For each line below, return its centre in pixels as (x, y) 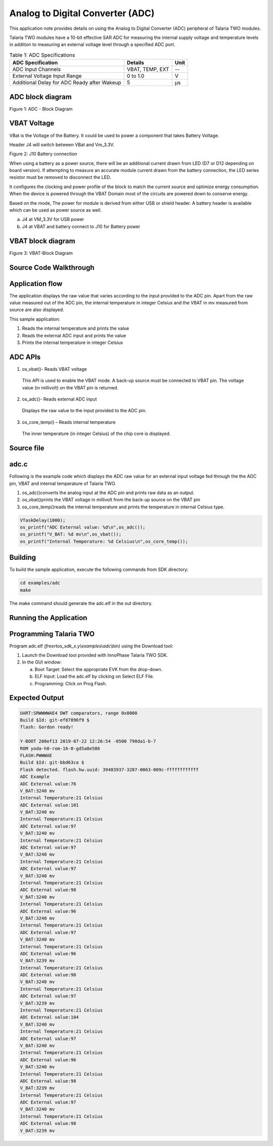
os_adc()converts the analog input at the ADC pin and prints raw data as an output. (108, 493)
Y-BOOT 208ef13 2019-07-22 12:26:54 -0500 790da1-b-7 (88, 741)
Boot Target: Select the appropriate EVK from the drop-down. (99, 669)
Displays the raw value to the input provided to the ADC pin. (84, 411)
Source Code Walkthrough (52, 267)
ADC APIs (25, 357)
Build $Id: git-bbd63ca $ (52, 763)
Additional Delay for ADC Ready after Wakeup (67, 82)
